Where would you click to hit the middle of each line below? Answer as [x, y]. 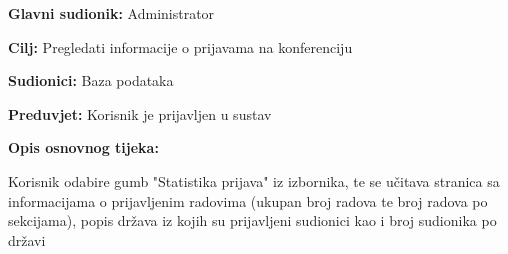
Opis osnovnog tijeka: [83, 147]
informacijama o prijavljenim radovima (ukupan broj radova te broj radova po [248, 200]
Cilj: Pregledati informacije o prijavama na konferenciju [180, 46]
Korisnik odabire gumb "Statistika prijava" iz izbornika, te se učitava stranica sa [254, 180]
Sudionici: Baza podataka [91, 80]
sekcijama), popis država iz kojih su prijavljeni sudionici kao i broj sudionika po [252, 220]
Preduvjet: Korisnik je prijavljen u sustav [140, 113]
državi [27, 239]
